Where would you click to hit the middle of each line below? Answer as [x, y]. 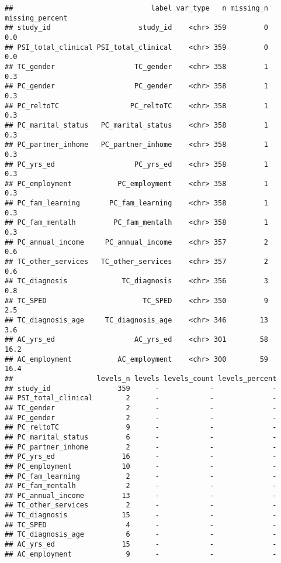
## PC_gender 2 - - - [141, 418]
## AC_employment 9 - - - [141, 554]
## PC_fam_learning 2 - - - [141, 476]
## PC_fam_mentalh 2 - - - [141, 486]
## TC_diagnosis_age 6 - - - [141, 535]
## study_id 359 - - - [141, 388]
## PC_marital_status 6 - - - [141, 437]
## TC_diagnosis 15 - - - [141, 515]
